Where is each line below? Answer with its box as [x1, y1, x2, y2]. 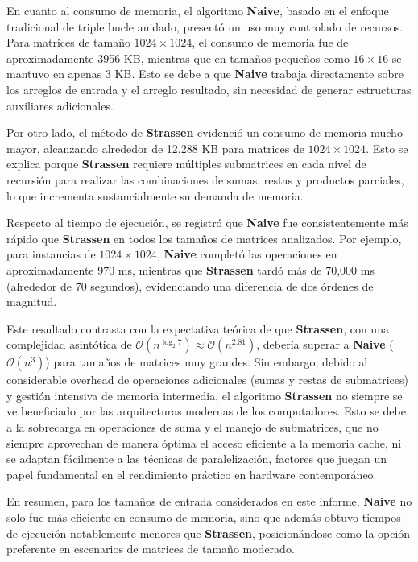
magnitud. [6, 293, 57, 310]
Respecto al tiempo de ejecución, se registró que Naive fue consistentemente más [6, 214, 408, 231]
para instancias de [6, 246, 96, 262]
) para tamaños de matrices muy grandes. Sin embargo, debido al [45, 353, 368, 370]
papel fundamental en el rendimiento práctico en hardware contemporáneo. [6, 465, 377, 482]
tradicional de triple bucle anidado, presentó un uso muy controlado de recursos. [6, 18, 404, 35]
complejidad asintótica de [6, 336, 132, 353]
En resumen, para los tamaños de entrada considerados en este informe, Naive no [6, 493, 412, 510]
